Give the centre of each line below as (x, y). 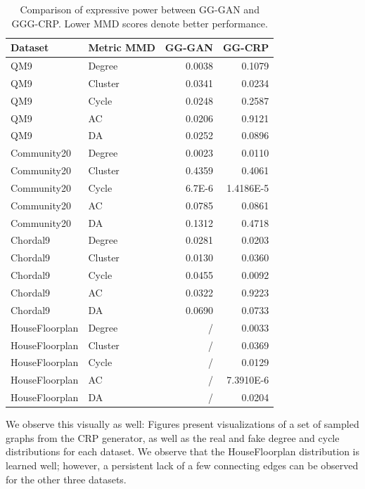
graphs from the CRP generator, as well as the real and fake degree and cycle (173, 437)
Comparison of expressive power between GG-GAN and (140, 9)
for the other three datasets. (66, 479)
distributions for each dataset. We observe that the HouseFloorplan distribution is (183, 451)
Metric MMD (122, 47)
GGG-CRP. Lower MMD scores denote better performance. (140, 23)
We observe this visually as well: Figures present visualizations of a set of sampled (182, 424)
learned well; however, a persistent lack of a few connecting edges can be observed (182, 465)
